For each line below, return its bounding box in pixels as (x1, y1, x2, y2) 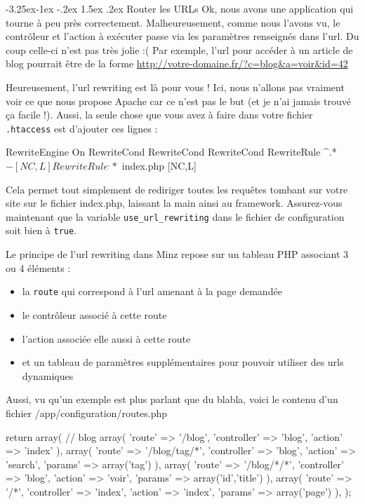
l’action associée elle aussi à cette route (22, 331, 191, 346)
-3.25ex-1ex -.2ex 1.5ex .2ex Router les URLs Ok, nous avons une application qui (6, 1, 354, 15)
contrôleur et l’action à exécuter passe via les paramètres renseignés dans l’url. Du (6, 29, 359, 43)
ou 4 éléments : (6, 260, 71, 275)
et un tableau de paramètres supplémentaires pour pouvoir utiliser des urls (22, 355, 344, 369)
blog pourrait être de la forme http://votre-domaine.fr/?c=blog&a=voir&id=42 (6, 56, 348, 71)
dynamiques (22, 368, 74, 383)
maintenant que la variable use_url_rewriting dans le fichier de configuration (6, 209, 345, 224)
